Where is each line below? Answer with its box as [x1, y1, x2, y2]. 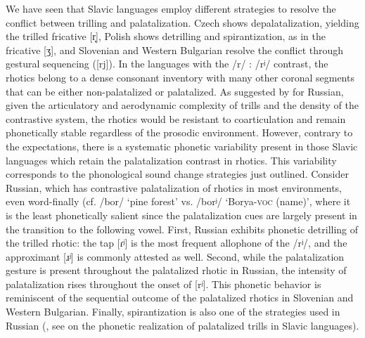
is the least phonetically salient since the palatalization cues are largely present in [6, 207, 357, 222]
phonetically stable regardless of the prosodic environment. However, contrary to [6, 125, 353, 140]
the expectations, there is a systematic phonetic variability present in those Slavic [6, 138, 358, 153]
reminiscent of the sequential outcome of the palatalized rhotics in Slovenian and [6, 290, 354, 305]
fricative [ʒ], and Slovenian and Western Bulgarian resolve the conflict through [6, 42, 344, 57]
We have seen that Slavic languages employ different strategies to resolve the [6, 1, 336, 15]
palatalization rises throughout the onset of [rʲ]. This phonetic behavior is [6, 276, 321, 291]
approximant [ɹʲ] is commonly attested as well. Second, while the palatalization [6, 249, 345, 264]
